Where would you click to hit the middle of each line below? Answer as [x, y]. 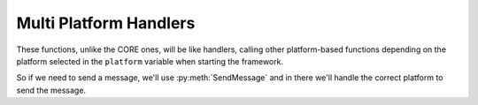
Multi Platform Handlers [106, 23]
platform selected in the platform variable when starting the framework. [150, 61]
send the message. [51, 90]
